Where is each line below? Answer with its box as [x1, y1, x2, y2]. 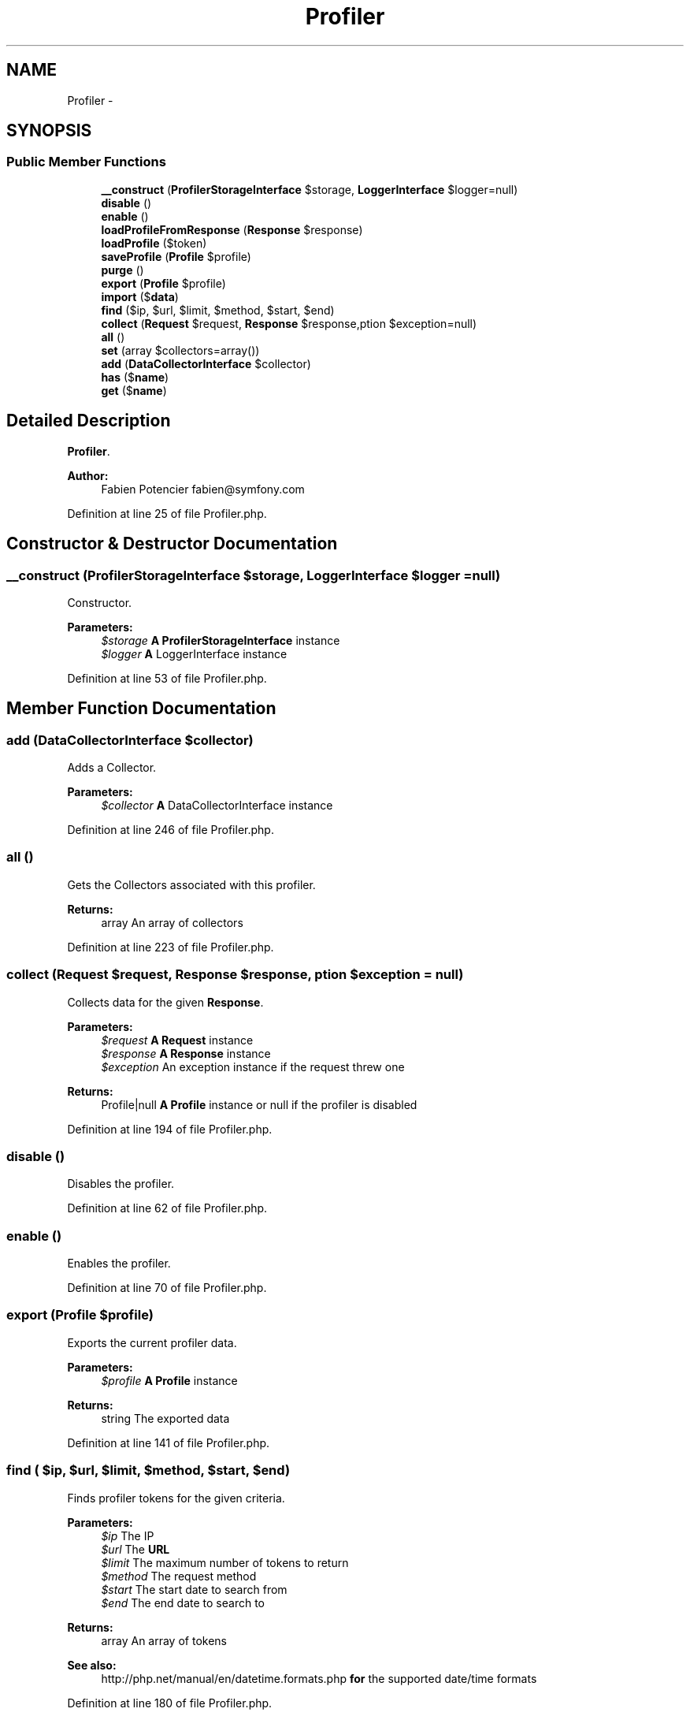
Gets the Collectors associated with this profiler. [67, 877, 316, 892]
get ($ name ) [101, 383, 167, 397]
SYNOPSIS [6, 121, 92, 141]
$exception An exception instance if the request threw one [101, 1059, 405, 1074]
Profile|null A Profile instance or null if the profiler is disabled [101, 1097, 417, 1111]
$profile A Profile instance [101, 1373, 238, 1387]
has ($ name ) [101, 370, 169, 384]
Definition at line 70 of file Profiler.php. [67, 1281, 267, 1295]
